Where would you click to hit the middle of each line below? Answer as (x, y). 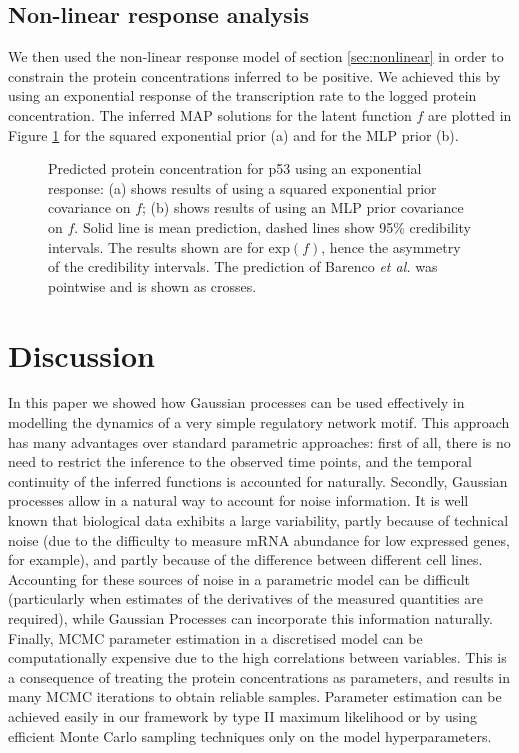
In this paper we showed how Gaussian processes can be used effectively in (236, 402)
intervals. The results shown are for (156, 246)
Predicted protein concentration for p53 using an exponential (235, 168)
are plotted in (470, 114)
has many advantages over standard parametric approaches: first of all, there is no (259, 441)
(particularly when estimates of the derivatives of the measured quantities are (246, 598)
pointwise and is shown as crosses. (152, 285)
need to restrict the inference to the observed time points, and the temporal (240, 461)
